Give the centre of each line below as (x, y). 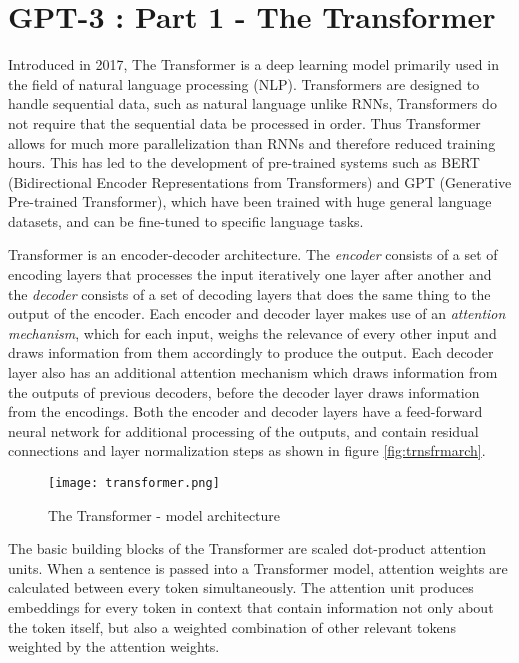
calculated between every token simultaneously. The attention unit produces (241, 587)
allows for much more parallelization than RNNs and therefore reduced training (252, 142)
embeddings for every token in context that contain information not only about (251, 607)
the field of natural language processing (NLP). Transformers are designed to (244, 83)
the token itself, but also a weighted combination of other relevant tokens (232, 626)
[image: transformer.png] (134, 483)
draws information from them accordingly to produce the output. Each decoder (251, 352)
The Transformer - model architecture (164, 514)
